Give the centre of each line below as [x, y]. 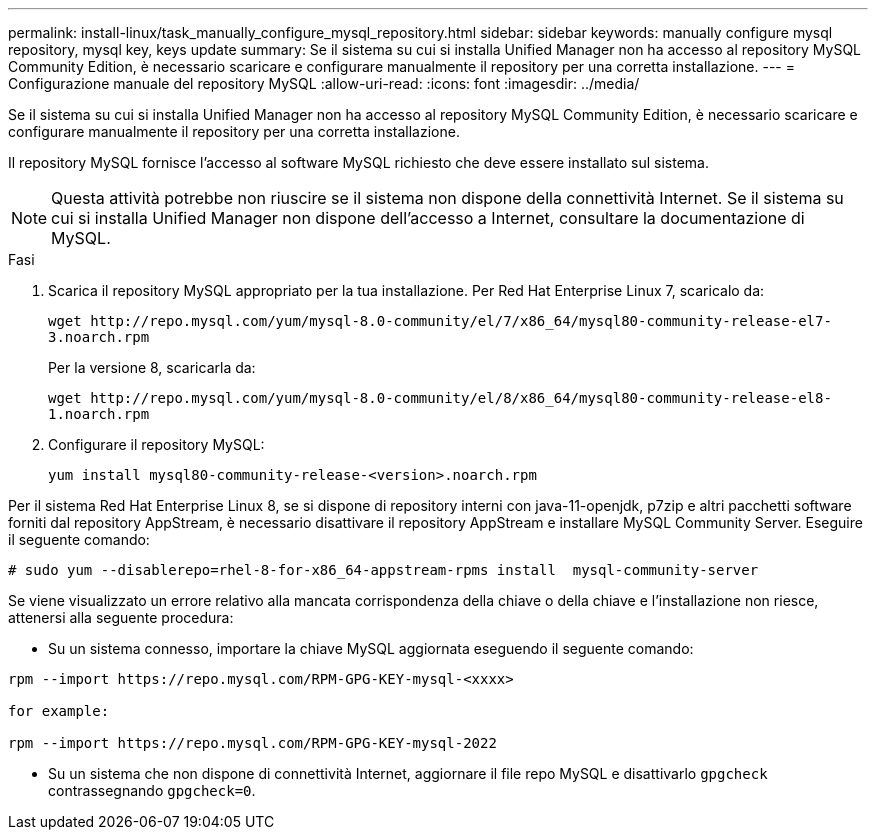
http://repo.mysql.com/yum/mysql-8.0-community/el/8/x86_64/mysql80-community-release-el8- [461, 398]
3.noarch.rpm [99, 337]
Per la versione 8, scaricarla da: [152, 367]
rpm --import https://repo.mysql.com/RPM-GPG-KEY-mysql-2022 [252, 743]
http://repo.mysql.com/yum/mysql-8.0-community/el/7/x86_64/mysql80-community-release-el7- [461, 321]
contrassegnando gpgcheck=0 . [152, 790]
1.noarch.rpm [99, 414]
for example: [59, 711]
